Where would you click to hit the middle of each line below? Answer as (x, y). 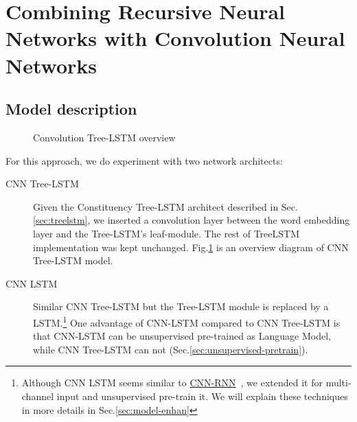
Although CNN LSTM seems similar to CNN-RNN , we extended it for (172, 383)
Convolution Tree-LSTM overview (104, 137)
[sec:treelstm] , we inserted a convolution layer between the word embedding (192, 220)
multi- (338, 383)
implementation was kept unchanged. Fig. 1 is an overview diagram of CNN (191, 247)
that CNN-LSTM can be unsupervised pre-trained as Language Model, (182, 336)
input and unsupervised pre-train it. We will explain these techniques (202, 396)
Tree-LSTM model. (73, 260)
